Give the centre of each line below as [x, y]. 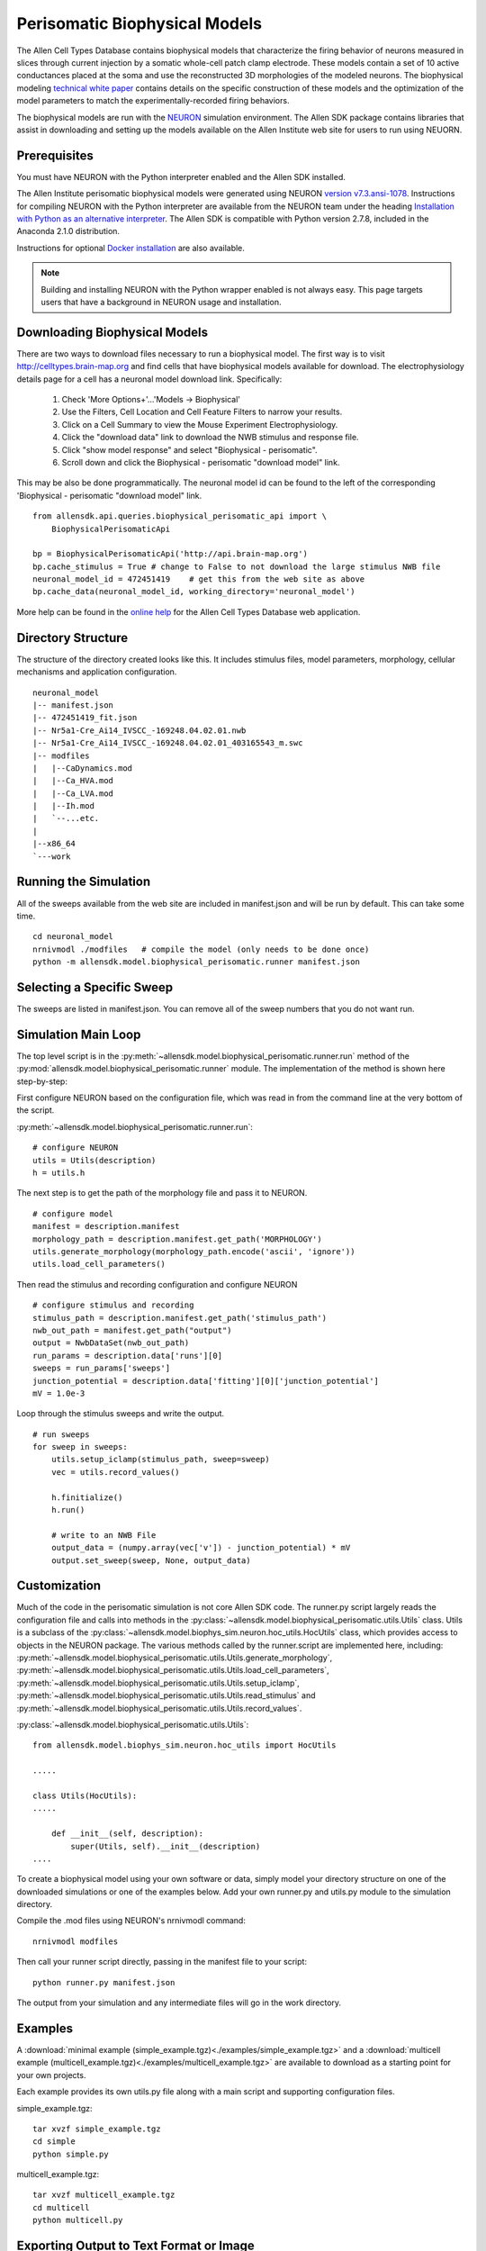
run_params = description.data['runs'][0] [128, 1356]
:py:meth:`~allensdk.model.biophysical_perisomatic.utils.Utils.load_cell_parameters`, [173, 1670]
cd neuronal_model [73, 937]
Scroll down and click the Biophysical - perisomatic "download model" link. [201, 462]
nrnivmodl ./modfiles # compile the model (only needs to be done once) [201, 949]
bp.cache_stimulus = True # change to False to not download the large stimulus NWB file [237, 566]
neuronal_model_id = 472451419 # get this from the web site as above [199, 579]
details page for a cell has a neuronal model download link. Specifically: [149, 379]
